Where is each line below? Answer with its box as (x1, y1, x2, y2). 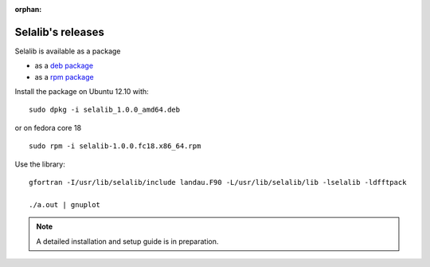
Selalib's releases (14, 25, 105, 39)
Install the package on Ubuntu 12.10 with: (14, 87, 149, 96)
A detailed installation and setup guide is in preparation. (36, 236, 219, 246)
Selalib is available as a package (14, 46, 121, 56)
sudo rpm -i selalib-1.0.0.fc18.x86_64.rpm (29, 142, 201, 151)
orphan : (14, 5, 42, 14)
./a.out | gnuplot (29, 200, 101, 209)
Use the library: (14, 159, 65, 169)
